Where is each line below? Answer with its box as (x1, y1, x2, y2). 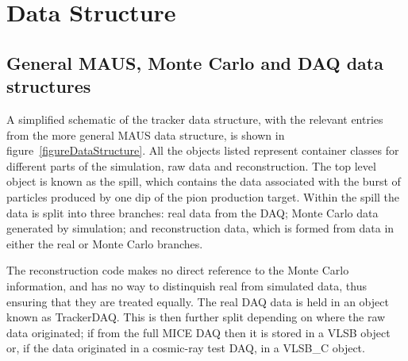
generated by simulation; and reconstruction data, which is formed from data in (6, 220, 395, 236)
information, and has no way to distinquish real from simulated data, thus (6, 277, 367, 294)
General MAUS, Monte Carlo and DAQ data (6, 50, 383, 75)
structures (6, 74, 91, 98)
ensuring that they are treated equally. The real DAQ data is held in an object (6, 293, 389, 309)
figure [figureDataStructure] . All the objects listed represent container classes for (6, 142, 399, 159)
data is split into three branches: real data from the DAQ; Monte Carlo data (6, 204, 379, 221)
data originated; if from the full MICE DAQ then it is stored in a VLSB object (6, 324, 391, 340)
